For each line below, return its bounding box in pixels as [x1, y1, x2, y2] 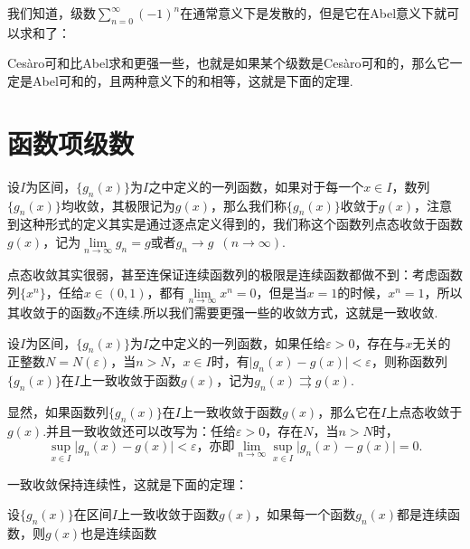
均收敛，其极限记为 [61, 195, 175, 214]
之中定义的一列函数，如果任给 [148, 333, 326, 352]
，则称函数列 [371, 352, 447, 371]
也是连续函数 [80, 523, 157, 542]
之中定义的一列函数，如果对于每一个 [148, 176, 364, 195]
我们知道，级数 [7, 4, 96, 22]
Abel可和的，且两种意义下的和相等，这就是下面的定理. [32, 71, 353, 90]
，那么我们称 [211, 195, 287, 214]
